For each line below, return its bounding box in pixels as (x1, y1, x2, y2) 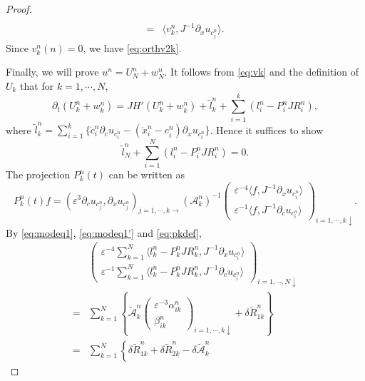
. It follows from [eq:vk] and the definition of (164, 64, 359, 79)
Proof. (6, 1, 32, 16)
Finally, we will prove (6, 64, 99, 79)
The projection (6, 167, 71, 182)
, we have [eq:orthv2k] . (83, 40, 182, 55)
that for (20, 78, 54, 93)
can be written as (108, 167, 185, 182)
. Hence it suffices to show (210, 122, 324, 137)
